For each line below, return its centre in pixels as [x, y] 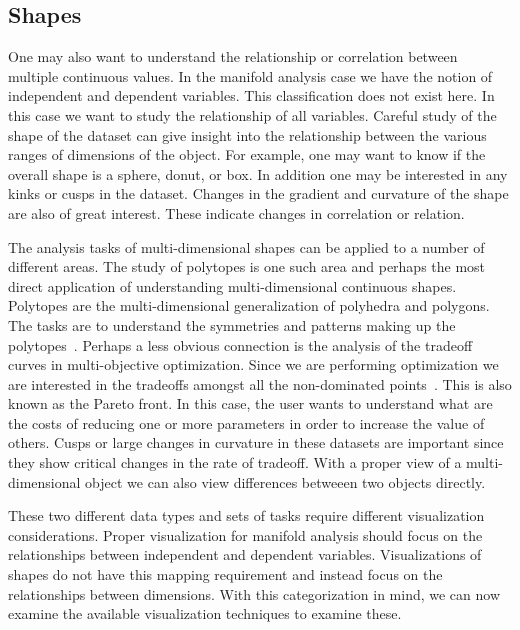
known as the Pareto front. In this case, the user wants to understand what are [250, 403]
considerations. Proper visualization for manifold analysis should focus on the [245, 534]
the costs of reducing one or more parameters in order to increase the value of [246, 422]
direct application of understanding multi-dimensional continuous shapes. [232, 285]
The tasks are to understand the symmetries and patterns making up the [232, 324]
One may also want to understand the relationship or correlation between [233, 56]
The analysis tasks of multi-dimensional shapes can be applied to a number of [246, 246]
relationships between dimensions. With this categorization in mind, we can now [254, 593]
